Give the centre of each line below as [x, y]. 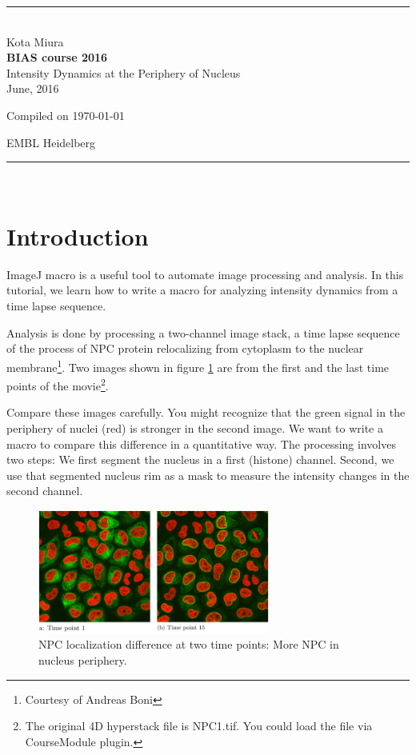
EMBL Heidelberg [51, 142]
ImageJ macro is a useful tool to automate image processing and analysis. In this [205, 274]
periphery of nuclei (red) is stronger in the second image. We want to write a [195, 427]
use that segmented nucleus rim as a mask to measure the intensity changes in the [208, 475]
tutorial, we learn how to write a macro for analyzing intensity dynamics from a [202, 290]
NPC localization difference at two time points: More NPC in [189, 644]
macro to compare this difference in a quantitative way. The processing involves [201, 443]
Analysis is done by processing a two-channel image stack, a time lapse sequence [203, 332]
